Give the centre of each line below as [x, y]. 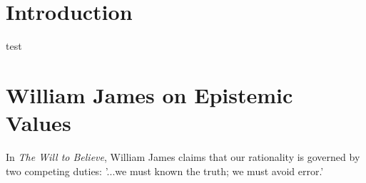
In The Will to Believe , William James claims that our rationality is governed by [183, 157]
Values [39, 123]
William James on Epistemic [149, 94]
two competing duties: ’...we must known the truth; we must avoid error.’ [165, 171]
